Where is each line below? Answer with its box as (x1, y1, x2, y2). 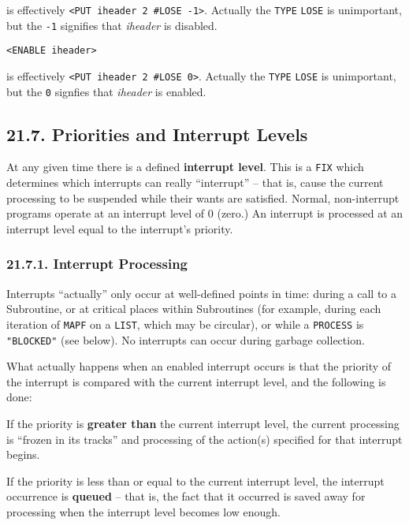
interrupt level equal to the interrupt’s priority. (6, 220, 233, 236)
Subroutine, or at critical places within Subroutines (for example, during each (6, 300, 381, 317)
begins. (6, 446, 40, 463)
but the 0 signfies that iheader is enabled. (6, 83, 206, 99)
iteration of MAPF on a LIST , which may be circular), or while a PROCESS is (6, 315, 364, 332)
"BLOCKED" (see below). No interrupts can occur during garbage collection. (6, 331, 365, 348)
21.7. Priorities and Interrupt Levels (6, 121, 308, 146)
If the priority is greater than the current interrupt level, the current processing (6, 415, 400, 432)
